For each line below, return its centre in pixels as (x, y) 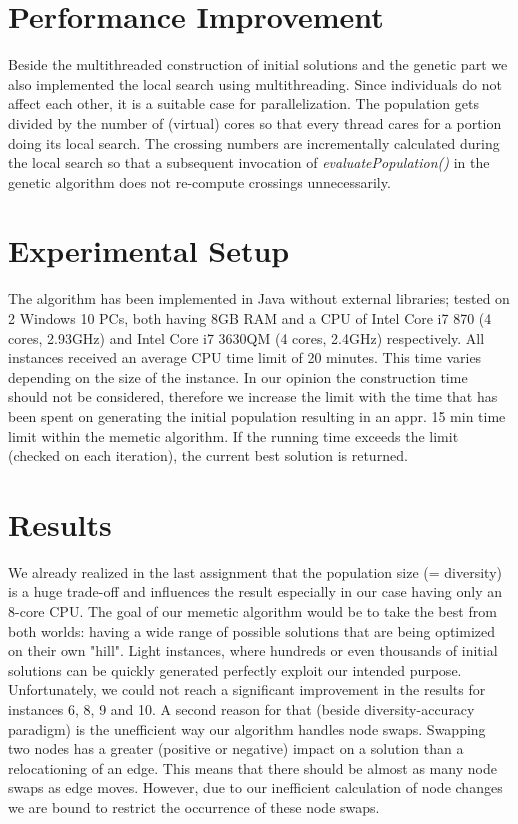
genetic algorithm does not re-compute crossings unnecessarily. (199, 181)
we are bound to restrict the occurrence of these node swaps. (194, 807)
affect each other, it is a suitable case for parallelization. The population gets (243, 103)
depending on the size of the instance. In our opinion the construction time (238, 376)
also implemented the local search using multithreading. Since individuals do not (255, 83)
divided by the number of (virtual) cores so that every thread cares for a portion (255, 122)
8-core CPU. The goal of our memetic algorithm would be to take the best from (252, 611)
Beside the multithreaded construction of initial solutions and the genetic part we (258, 64)
